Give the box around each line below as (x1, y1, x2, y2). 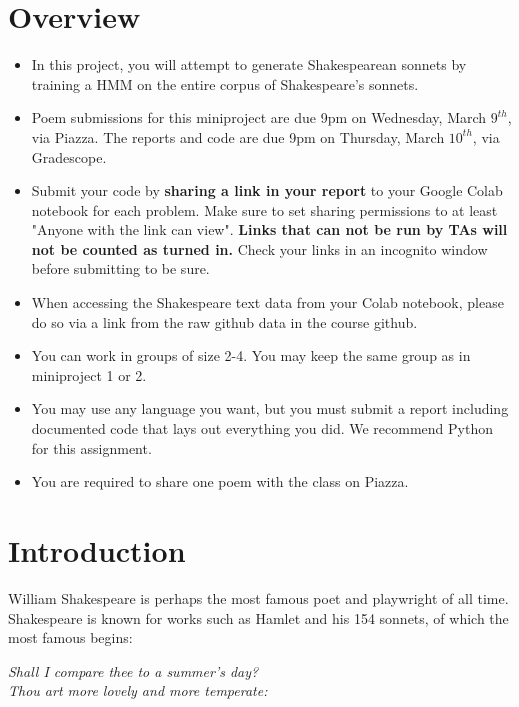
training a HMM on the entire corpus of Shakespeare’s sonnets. (31, 73, 419, 94)
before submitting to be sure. (31, 258, 210, 279)
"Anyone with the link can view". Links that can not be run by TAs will (31, 219, 508, 240)
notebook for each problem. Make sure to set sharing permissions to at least (31, 199, 498, 220)
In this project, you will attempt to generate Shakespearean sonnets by (31, 54, 467, 75)
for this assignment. (31, 437, 152, 458)
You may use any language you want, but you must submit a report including (31, 398, 509, 419)
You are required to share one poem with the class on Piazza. (31, 471, 409, 492)
